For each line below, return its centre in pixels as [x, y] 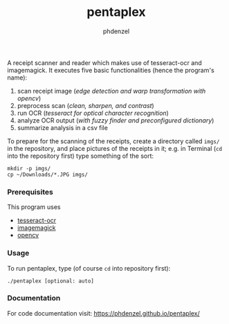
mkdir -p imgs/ [29, 168]
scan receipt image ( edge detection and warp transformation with [111, 91]
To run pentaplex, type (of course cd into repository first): [89, 268]
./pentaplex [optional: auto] [51, 281]
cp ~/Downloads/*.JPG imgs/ [48, 174]
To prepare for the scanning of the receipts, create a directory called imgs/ [113, 141]
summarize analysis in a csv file [63, 127]
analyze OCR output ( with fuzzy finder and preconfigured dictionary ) [116, 120]
